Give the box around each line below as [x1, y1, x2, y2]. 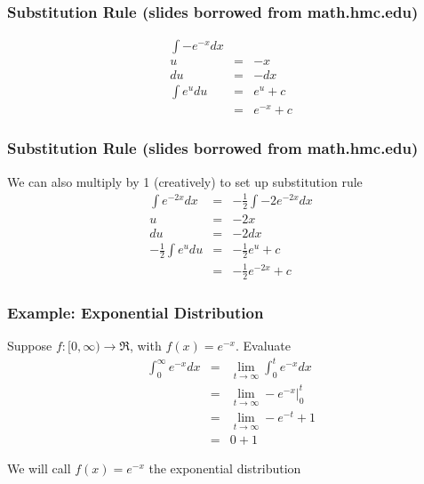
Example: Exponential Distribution [7, 301, 264, 323]
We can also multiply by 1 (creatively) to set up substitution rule [7, 172, 363, 190]
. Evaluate [235, 336, 292, 355]
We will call [7, 459, 71, 478]
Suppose [7, 336, 52, 355]
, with [129, 336, 162, 355]
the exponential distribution [148, 459, 301, 478]
